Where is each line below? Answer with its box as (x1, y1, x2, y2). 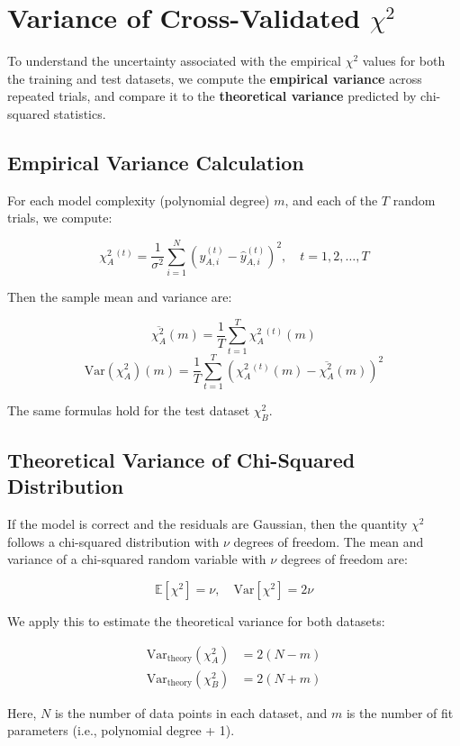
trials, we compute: (7, 208, 113, 227)
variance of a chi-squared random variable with (7, 550, 266, 569)
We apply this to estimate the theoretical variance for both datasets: (7, 612, 385, 631)
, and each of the (284, 190, 378, 209)
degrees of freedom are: (280, 550, 408, 569)
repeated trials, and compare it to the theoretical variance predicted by (7, 86, 417, 105)
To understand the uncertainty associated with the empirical (7, 51, 341, 70)
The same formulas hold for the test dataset (7, 400, 250, 419)
